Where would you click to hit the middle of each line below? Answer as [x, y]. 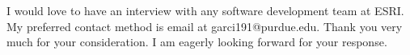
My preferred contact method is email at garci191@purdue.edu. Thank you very [205, 26]
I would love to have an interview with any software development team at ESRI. [205, 10]
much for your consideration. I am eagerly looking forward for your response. [197, 42]
